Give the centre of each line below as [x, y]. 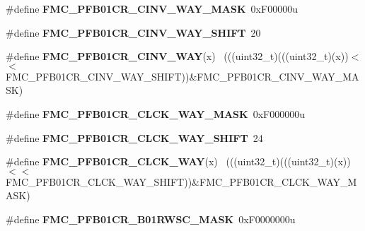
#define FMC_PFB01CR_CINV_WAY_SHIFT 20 [133, 32]
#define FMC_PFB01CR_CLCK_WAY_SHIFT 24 [134, 137]
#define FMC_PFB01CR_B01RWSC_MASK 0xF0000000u [151, 219]
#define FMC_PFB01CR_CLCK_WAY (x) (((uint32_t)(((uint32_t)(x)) [178, 161]
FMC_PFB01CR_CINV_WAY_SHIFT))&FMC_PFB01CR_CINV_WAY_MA [182, 76]
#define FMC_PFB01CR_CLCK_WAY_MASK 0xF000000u [155, 113]
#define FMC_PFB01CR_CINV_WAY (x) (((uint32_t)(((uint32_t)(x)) [177, 56]
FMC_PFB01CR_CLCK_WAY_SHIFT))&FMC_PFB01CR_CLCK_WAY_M [181, 181]
